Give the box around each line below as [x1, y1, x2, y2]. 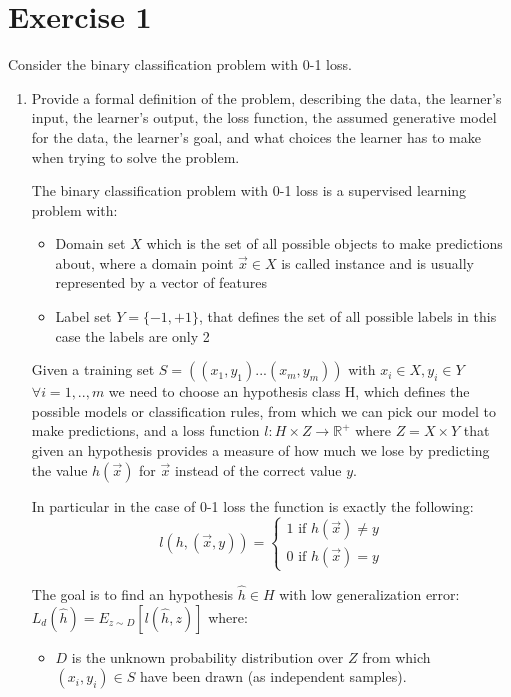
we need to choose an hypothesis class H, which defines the [108, 381, 470, 402]
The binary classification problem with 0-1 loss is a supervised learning [31, 180, 467, 201]
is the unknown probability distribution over [71, 646, 344, 667]
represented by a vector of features [55, 272, 268, 293]
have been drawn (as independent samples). [139, 666, 407, 687]
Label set [55, 306, 112, 327]
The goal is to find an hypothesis [31, 584, 234, 604]
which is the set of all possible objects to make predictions [146, 233, 503, 254]
